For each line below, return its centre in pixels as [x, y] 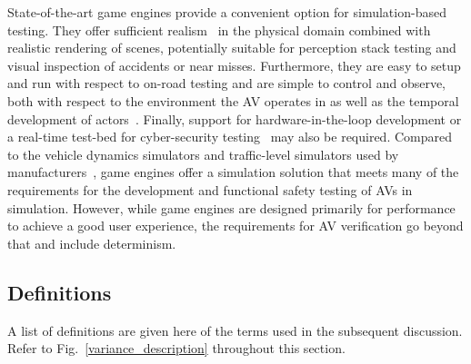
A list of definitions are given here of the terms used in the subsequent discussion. [235, 330]
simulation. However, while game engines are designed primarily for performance [231, 207]
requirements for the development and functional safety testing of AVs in [210, 189]
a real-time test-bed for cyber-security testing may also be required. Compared [230, 137]
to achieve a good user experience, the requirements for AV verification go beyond [235, 226]
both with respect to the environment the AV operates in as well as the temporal [233, 100]
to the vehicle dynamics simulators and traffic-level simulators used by [203, 154]
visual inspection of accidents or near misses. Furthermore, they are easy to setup [234, 65]
